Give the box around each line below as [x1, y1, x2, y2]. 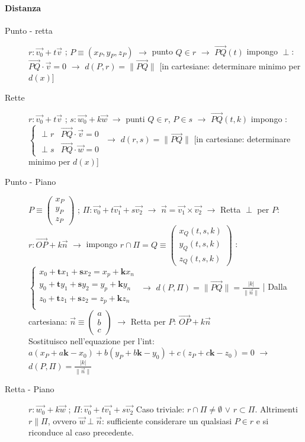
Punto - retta [5, 24, 53, 36]
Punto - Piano [5, 175, 56, 188]
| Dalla [262, 280, 287, 293]
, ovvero [47, 414, 76, 427]
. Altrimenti [255, 403, 298, 415]
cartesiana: [28, 315, 68, 327]
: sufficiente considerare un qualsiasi [102, 414, 232, 427]
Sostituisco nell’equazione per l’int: [28, 334, 155, 347]
